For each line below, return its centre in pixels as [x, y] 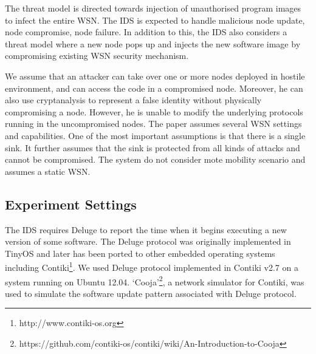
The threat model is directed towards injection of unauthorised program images [153, 8]
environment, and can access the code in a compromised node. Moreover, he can [154, 88]
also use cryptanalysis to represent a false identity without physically [133, 100]
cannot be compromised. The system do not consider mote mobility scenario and [155, 159]
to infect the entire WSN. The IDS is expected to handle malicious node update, [155, 20]
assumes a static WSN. [48, 171]
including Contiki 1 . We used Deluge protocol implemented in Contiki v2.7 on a [152, 266]
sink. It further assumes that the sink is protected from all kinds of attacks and [153, 147]
